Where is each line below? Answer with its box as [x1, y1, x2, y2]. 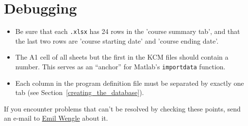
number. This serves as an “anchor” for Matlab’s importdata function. [15, 61, 226, 71]
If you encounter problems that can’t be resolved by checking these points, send [4, 103, 241, 113]
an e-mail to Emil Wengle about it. [4, 113, 108, 123]
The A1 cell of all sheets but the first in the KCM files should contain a [15, 52, 229, 62]
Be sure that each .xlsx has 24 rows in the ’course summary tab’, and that [15, 26, 240, 36]
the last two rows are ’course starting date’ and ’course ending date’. [15, 35, 219, 46]
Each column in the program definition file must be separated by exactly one [15, 78, 244, 88]
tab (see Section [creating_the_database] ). [15, 87, 144, 97]
